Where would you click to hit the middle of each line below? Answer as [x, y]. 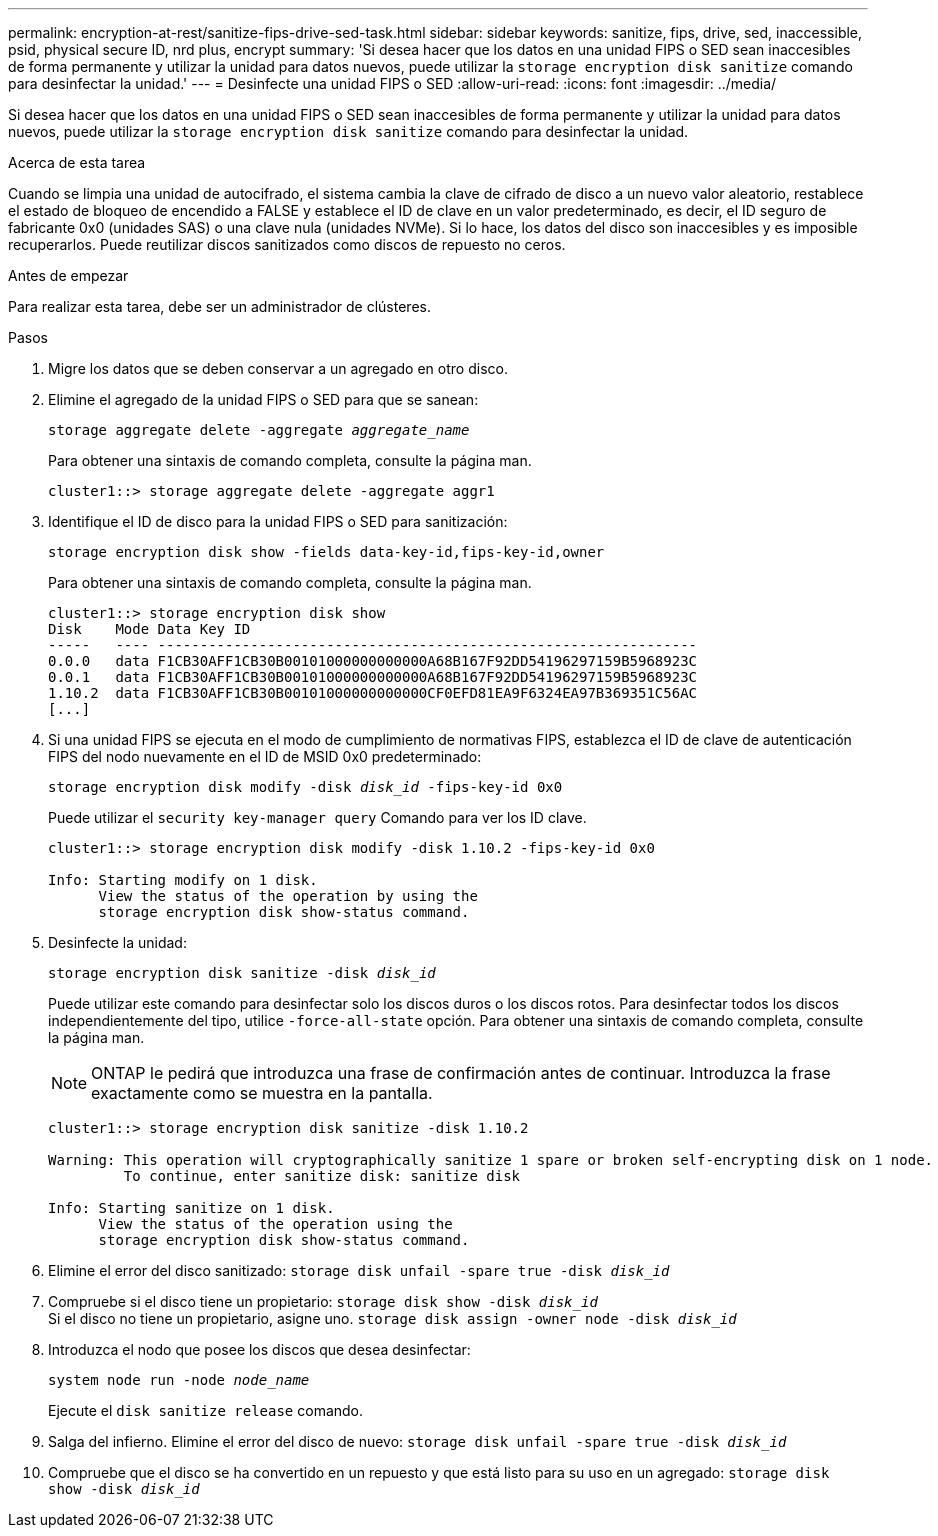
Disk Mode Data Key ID [149, 629]
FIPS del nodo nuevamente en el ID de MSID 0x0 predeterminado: [265, 756]
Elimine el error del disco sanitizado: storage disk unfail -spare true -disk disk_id [359, 1270]
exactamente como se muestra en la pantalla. [262, 1093]
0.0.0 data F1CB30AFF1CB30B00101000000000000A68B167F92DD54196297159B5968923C [373, 661]
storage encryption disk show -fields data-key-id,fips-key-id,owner [326, 552]
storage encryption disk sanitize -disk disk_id [242, 973]
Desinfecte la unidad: [117, 942]
